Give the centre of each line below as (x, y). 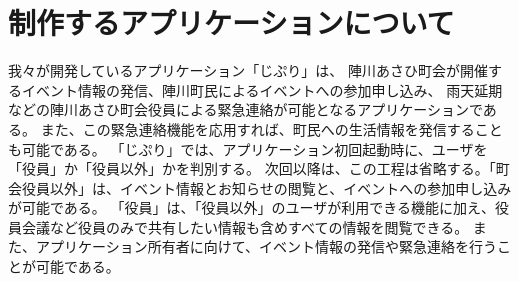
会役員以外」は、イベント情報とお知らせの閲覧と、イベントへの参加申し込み (260, 187)
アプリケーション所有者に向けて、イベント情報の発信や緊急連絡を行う (266, 246)
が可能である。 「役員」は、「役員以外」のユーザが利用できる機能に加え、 (251, 207)
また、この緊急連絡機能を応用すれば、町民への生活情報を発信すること (271, 128)
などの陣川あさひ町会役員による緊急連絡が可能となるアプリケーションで (245, 109)
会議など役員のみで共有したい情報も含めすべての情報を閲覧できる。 (245, 226)
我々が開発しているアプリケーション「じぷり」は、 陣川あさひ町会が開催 (248, 70)
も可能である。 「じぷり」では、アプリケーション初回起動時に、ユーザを (248, 148)
